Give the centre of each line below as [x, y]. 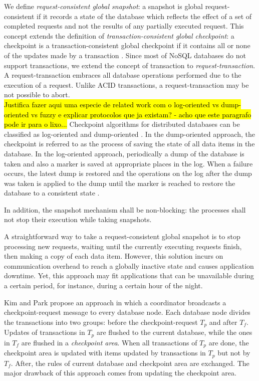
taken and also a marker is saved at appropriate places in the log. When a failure [128, 163]
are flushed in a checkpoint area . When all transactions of [109, 342]
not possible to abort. [37, 94]
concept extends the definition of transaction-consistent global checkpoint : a [119, 35]
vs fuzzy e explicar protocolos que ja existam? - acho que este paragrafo [141, 114]
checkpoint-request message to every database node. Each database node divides [127, 312]
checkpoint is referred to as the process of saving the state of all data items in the [129, 144]
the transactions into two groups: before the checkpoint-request [101, 322]
